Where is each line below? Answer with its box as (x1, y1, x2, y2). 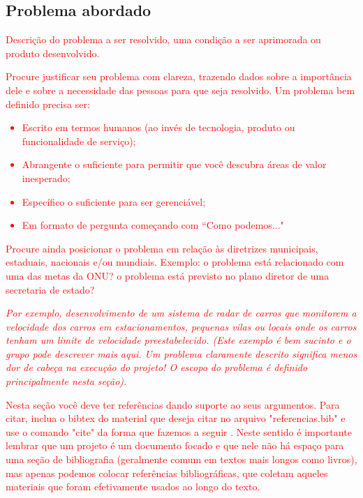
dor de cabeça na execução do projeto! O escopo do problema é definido (6, 360, 308, 375)
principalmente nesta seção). (6, 374, 127, 388)
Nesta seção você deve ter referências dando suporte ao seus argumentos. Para (6, 397, 340, 412)
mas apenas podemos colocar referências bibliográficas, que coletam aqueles (6, 465, 328, 480)
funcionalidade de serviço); (22, 133, 136, 148)
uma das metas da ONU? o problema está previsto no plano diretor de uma (6, 268, 329, 282)
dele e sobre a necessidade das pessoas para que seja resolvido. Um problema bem (6, 82, 355, 97)
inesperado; (22, 170, 71, 185)
